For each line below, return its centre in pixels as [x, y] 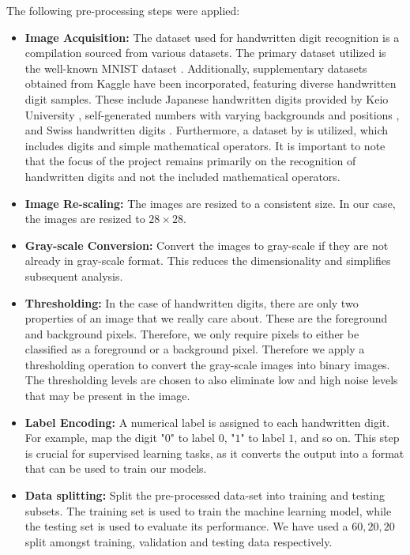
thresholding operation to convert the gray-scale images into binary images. [207, 364]
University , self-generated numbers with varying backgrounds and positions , [212, 114]
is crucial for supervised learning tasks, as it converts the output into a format [214, 453]
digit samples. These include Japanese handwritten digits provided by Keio [207, 98]
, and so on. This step [347, 438]
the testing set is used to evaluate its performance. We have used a [186, 526]
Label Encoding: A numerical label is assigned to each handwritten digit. [207, 422]
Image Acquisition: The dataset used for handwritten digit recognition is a [212, 37]
